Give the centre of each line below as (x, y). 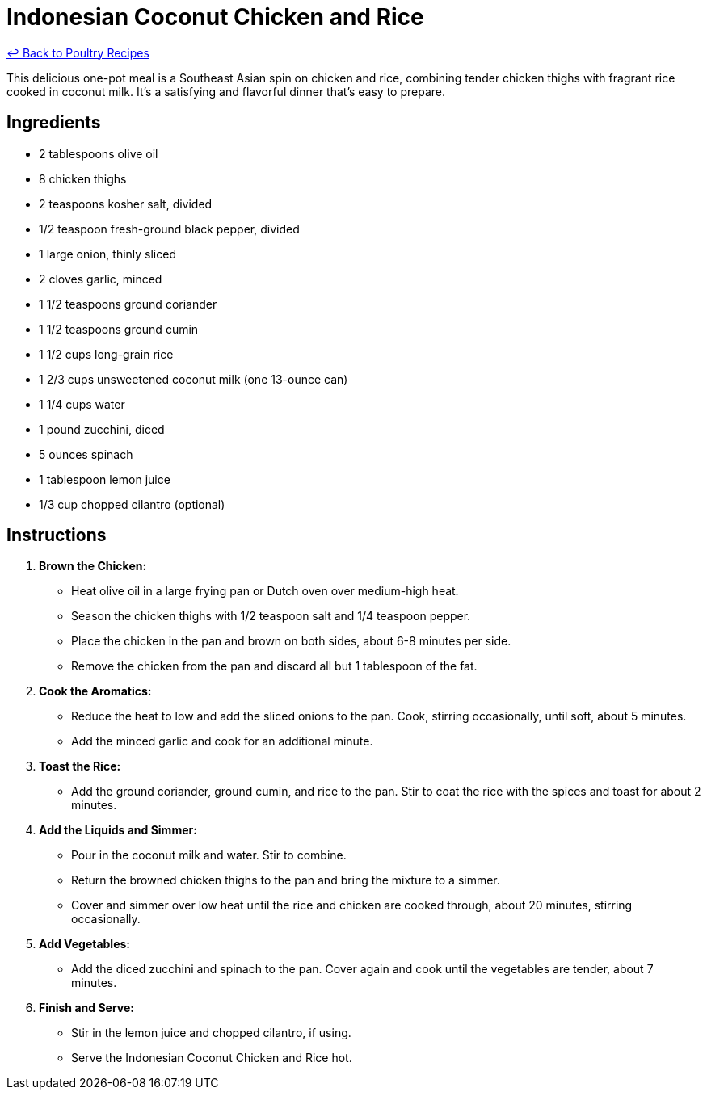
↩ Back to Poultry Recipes (78, 52)
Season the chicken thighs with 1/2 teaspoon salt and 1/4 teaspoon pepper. (271, 616)
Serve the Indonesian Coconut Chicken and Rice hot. (212, 1058)
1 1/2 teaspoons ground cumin (119, 329)
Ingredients (54, 123)
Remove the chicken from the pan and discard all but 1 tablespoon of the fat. (274, 666)
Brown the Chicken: (93, 566)
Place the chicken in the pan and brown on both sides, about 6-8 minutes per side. (291, 641)
